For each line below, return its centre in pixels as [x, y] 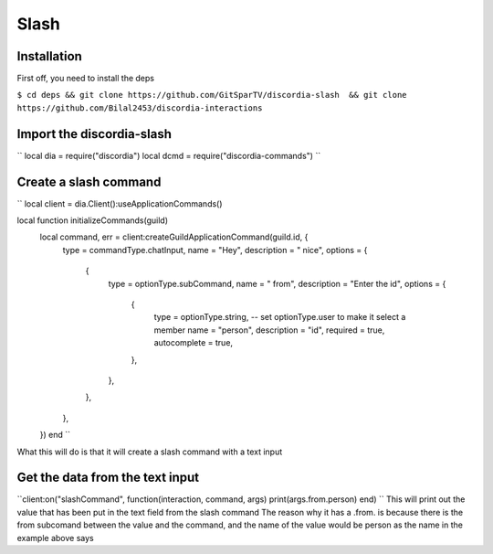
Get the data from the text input [108, 478]
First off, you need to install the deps [86, 79]
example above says [56, 538]
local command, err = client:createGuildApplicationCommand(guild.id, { [174, 237]
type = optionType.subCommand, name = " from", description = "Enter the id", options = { [277, 283]
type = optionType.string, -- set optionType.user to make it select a [280, 317]
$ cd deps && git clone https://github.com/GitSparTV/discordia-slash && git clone [212, 95]
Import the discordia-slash [94, 134]
